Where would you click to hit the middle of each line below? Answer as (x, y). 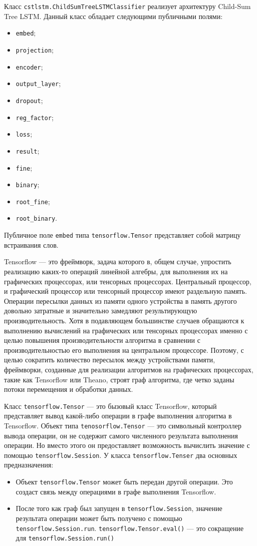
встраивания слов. (31, 244)
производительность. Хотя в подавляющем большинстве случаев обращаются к (124, 320)
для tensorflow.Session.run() (65, 538)
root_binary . (36, 218)
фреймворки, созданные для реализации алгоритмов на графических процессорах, (129, 369)
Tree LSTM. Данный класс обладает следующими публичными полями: (113, 16)
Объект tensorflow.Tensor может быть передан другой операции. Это (124, 482)
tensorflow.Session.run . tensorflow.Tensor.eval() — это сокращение (130, 528)
